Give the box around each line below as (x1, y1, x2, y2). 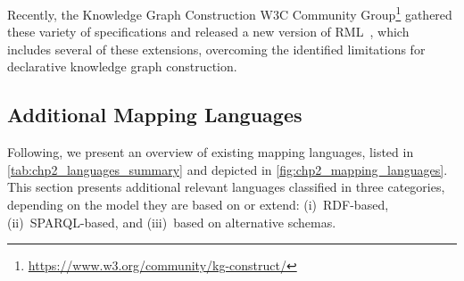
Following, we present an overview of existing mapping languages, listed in (7, 143, 414, 161)
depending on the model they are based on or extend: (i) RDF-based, (7, 195, 389, 214)
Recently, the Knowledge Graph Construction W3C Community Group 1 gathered (7, 3, 452, 23)
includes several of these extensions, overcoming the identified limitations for (7, 39, 426, 58)
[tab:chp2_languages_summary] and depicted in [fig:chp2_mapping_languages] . (7, 160, 448, 178)
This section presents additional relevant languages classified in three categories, (7, 178, 445, 196)
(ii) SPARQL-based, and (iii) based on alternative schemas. (7, 212, 336, 231)
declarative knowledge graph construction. (7, 57, 237, 76)
